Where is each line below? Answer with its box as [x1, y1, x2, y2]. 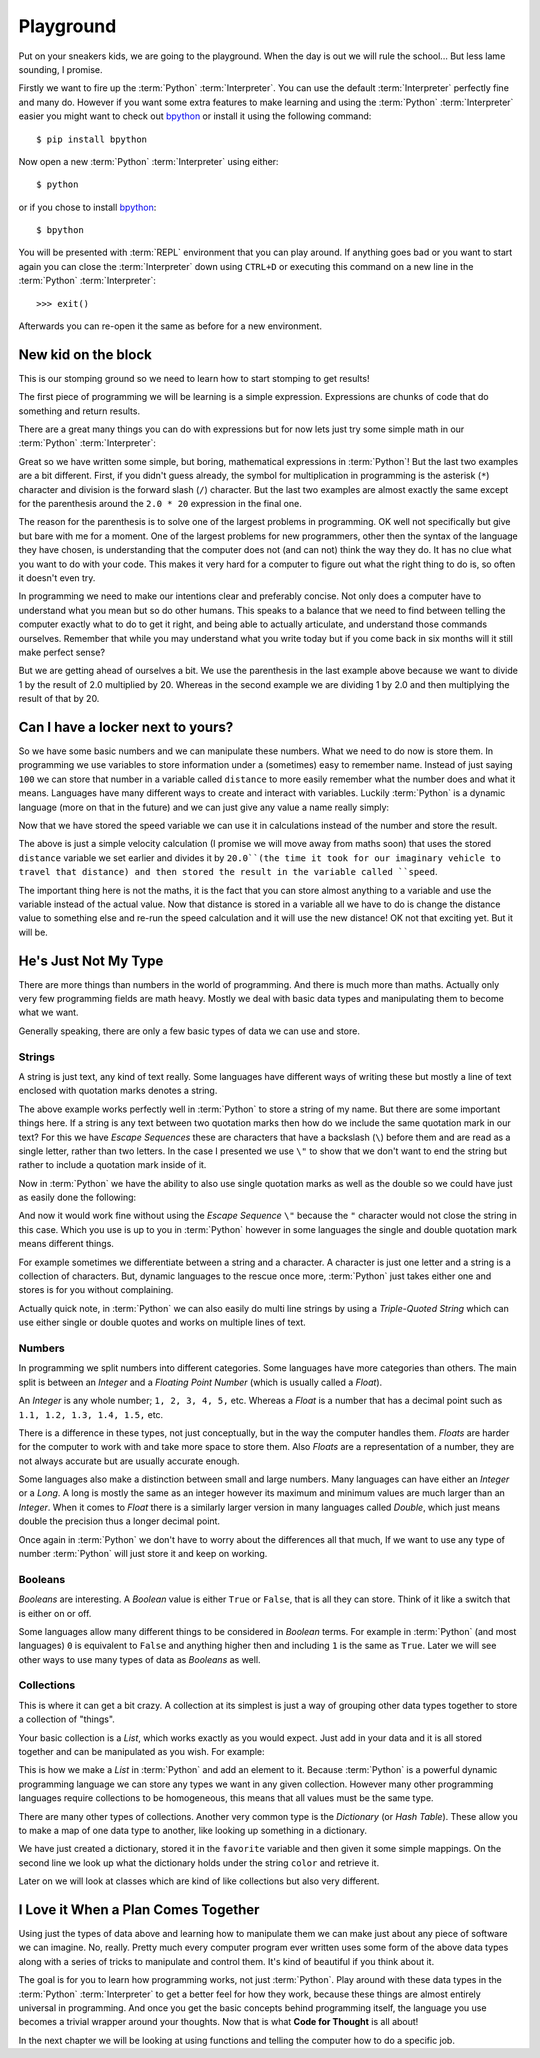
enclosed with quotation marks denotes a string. [18, 1085, 218, 1097]
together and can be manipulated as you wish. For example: [18, 1746, 265, 1758]
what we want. [18, 1006, 79, 1019]
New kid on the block [18, 346, 152, 363]
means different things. [18, 1238, 115, 1250]
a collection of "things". [18, 1713, 115, 1725]
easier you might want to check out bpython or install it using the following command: [18, 110, 372, 122]
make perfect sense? [18, 646, 105, 658]
